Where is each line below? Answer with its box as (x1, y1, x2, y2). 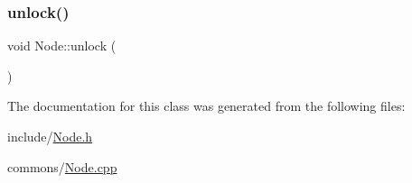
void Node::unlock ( (7, 36, 117, 55)
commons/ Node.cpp (7, 157, 117, 176)
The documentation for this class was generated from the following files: (7, 96, 406, 115)
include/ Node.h (7, 127, 93, 145)
